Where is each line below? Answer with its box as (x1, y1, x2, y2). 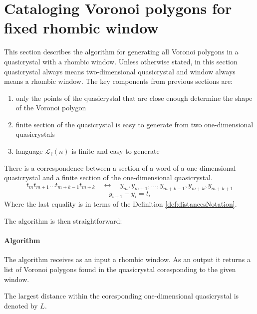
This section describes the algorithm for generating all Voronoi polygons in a (4, 46, 239, 57)
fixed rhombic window (4, 17, 159, 38)
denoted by (4, 300, 38, 311)
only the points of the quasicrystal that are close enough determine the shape (15, 92, 253, 103)
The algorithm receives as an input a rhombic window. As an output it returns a (4, 254, 251, 265)
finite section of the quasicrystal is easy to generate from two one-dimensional (15, 119, 254, 129)
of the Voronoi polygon (15, 102, 86, 113)
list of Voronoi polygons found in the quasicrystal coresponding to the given (4, 264, 236, 275)
